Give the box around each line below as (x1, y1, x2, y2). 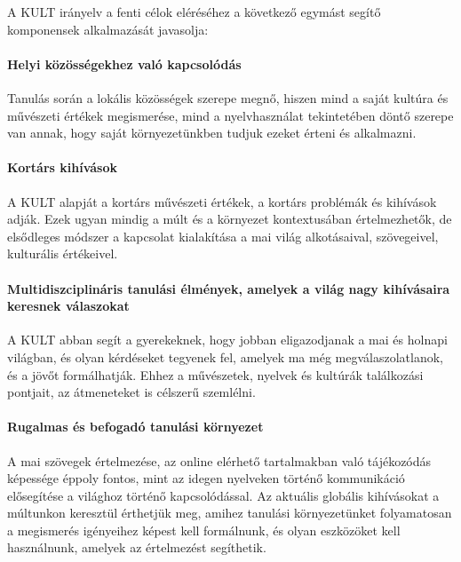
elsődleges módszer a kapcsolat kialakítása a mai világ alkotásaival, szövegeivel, (7, 226, 439, 245)
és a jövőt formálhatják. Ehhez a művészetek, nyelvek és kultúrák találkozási (7, 365, 424, 384)
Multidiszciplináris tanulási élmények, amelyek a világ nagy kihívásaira (7, 279, 450, 297)
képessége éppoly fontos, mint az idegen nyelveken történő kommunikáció (7, 469, 405, 487)
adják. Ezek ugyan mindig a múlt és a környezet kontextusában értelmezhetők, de (7, 210, 452, 228)
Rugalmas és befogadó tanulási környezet (7, 417, 264, 436)
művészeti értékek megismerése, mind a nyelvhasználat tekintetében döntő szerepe (7, 106, 454, 124)
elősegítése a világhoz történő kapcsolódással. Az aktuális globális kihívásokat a (7, 486, 440, 504)
